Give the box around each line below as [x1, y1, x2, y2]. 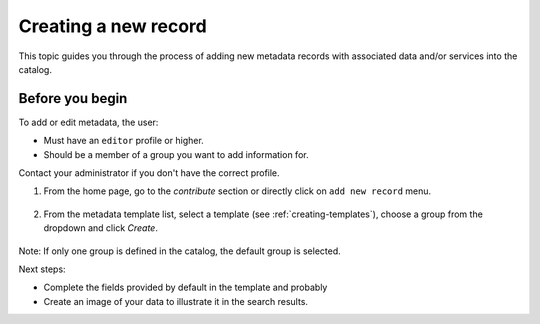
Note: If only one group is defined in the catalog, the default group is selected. [18, 245, 342, 257]
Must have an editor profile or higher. [43, 135, 204, 147]
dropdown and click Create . [43, 222, 159, 234]
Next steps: [18, 263, 66, 275]
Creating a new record [18, 15, 207, 37]
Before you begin [18, 90, 128, 107]
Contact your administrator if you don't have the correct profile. [18, 167, 280, 179]
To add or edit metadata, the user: [18, 116, 159, 128]
